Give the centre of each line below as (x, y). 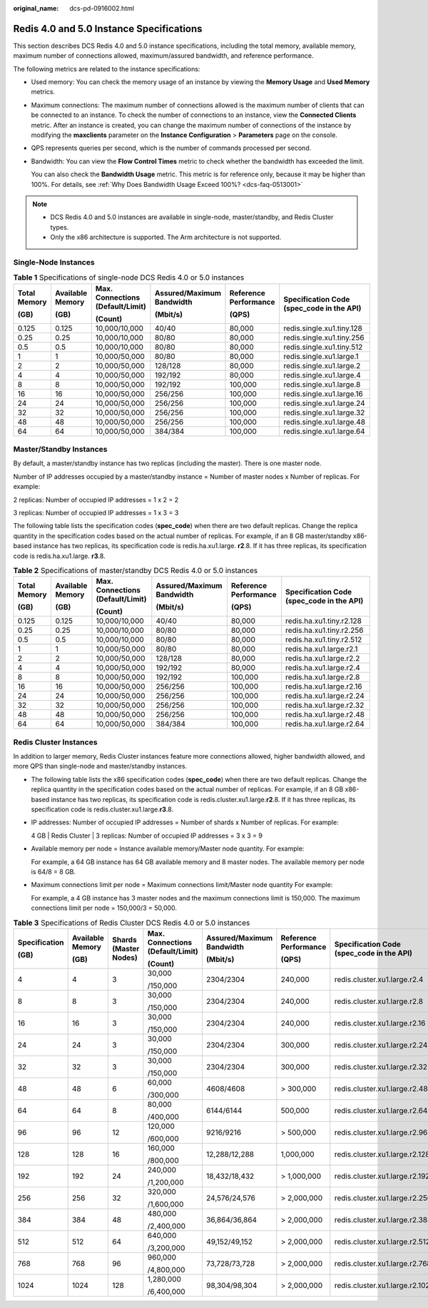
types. (60, 227)
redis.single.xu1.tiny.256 (323, 338)
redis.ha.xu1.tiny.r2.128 (323, 621)
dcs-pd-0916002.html (102, 8)
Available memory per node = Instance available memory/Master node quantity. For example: (168, 848)
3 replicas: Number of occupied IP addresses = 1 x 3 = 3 (96, 512)
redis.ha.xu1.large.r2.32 (325, 705)
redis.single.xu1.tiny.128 (323, 328)
